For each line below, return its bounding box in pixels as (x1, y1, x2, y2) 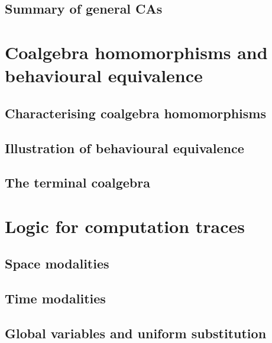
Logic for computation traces (5, 213, 245, 238)
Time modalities (5, 289, 106, 308)
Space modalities (5, 254, 109, 273)
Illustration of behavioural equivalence (5, 138, 244, 157)
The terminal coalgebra (5, 173, 150, 192)
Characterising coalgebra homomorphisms (5, 103, 267, 122)
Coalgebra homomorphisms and (5, 40, 268, 64)
